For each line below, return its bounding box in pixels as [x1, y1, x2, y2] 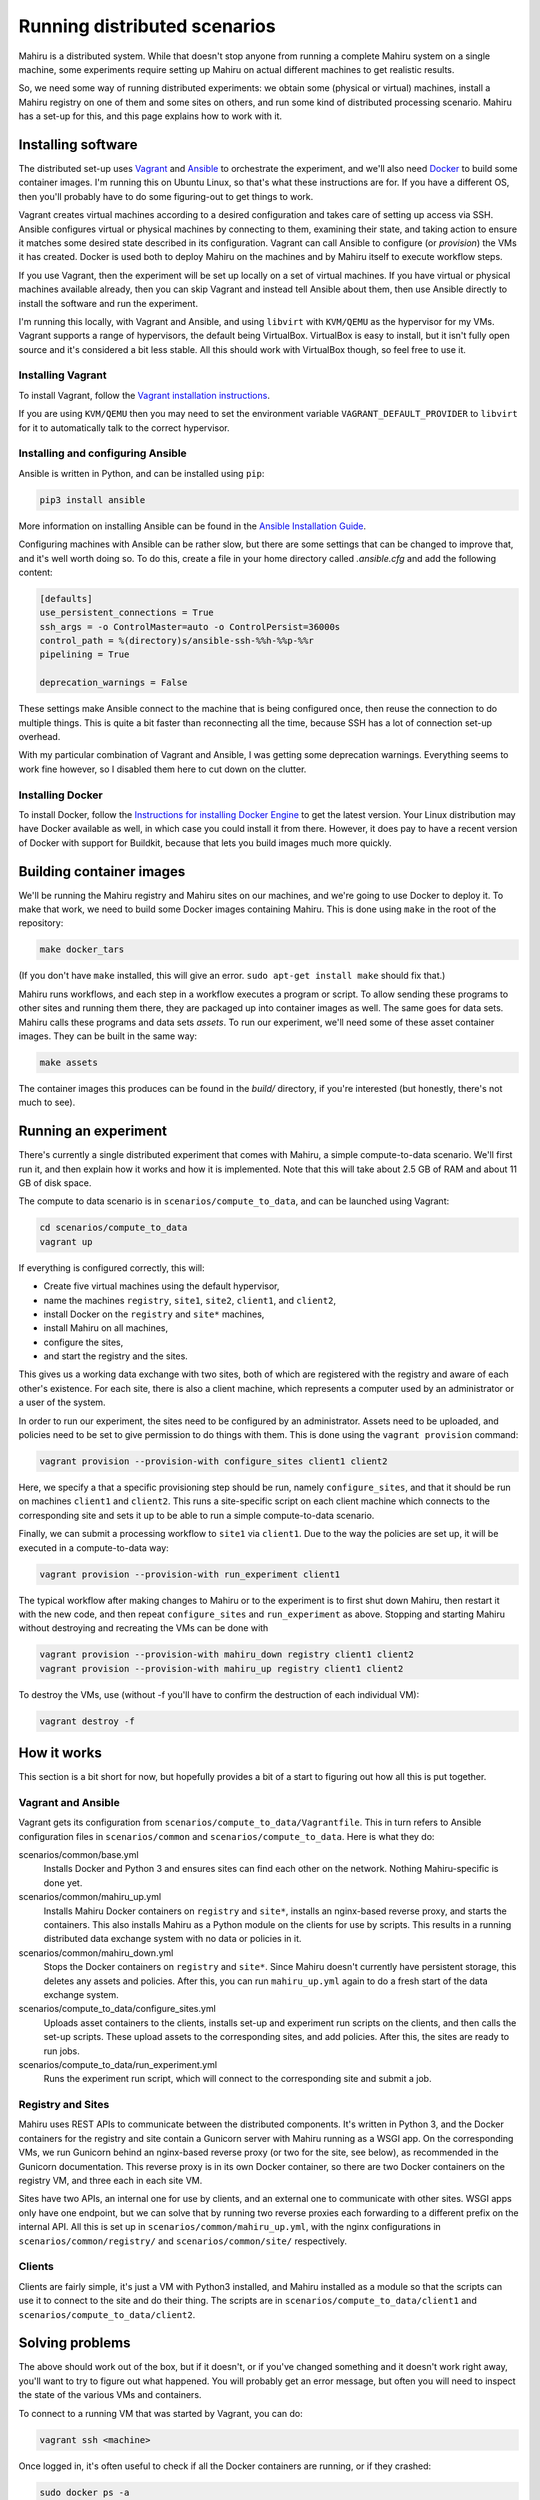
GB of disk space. [18, 1176, 92, 1189]
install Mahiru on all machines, [43, 1322, 169, 1334]
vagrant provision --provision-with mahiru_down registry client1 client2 [39, 1649, 415, 1660]
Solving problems [18, 2335, 131, 2352]
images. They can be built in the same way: [18, 1030, 198, 1042]
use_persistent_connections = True [39, 607, 214, 619]
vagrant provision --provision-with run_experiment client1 [39, 1568, 341, 1580]
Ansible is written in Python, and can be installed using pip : [18, 467, 265, 479]
